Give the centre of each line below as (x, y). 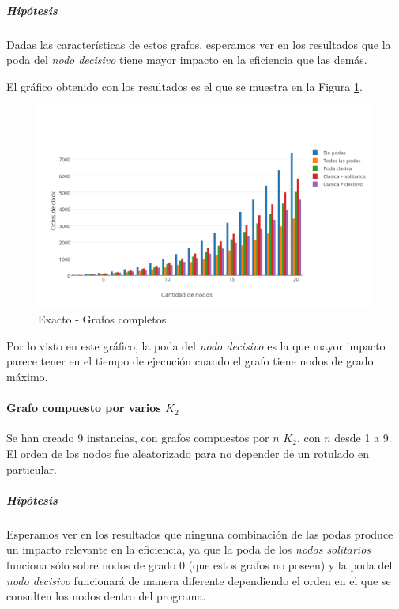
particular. (32, 469)
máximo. (27, 377)
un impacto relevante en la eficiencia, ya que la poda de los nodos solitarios (189, 549)
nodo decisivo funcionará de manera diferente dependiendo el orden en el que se (199, 580)
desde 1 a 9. (363, 438)
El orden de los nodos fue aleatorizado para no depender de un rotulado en (188, 453)
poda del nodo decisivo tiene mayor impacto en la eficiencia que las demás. (187, 60)
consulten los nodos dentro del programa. (106, 596)
